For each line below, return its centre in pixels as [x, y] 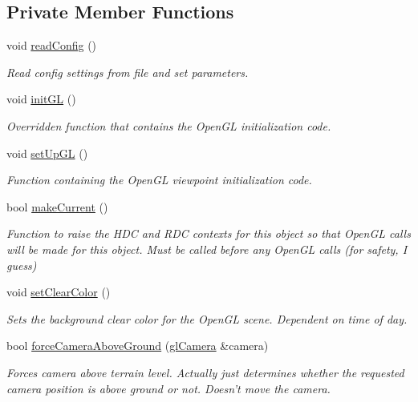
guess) [22, 265]
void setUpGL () [47, 153]
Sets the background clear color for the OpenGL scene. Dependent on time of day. [207, 318]
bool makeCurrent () [57, 206]
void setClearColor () [59, 292]
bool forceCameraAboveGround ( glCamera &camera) [138, 346]
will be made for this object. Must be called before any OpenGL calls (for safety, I [207, 249]
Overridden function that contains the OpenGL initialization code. [169, 125]
